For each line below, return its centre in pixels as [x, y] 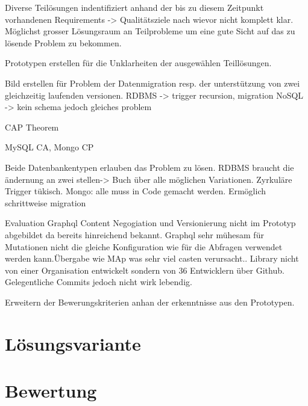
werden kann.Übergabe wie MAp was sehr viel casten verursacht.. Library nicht [152, 258]
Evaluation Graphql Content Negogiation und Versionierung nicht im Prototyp [150, 223]
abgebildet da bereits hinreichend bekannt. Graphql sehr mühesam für [134, 234]
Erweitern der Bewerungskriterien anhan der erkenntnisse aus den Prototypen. [150, 302]
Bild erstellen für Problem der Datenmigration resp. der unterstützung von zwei [152, 83]
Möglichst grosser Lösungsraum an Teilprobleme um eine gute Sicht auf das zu [150, 31]
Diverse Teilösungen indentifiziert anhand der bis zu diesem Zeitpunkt [134, 7]
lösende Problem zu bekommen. [63, 42]
